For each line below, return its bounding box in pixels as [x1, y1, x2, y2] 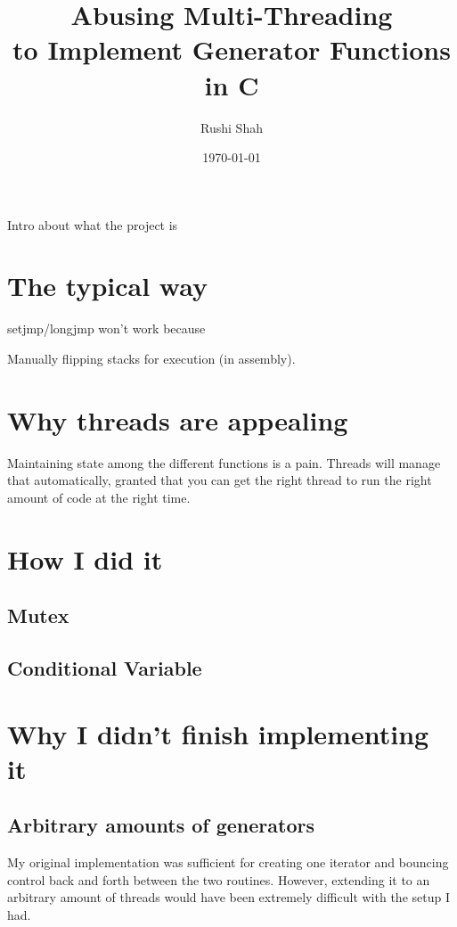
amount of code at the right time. [7, 488, 191, 506]
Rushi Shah [200, 118, 263, 136]
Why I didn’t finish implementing [7, 715, 429, 751]
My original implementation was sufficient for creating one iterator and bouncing [7, 853, 449, 872]
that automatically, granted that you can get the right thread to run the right [7, 471, 432, 489]
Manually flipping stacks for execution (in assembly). [7, 349, 296, 367]
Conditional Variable [7, 654, 202, 682]
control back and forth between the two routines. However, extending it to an [7, 870, 430, 889]
